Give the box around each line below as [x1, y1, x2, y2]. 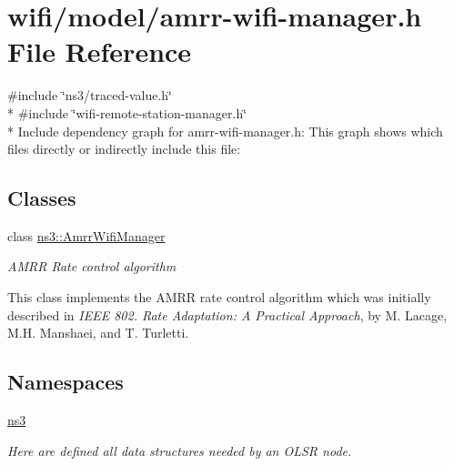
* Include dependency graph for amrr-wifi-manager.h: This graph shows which [7, 121, 443, 140]
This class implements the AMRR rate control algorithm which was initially [7, 288, 431, 307]
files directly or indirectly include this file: [7, 139, 241, 158]
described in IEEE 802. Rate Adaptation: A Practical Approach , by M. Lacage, [7, 305, 448, 324]
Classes [7, 184, 76, 212]
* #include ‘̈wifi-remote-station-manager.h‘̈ [7, 103, 247, 122]
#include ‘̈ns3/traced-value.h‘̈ [7, 86, 172, 105]
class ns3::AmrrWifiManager [7, 226, 166, 245]
